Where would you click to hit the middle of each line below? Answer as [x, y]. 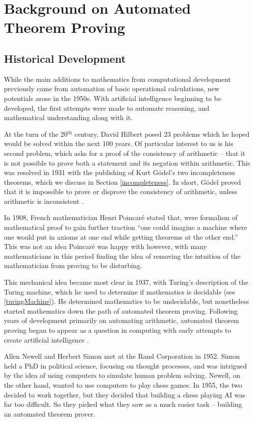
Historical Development [65, 58]
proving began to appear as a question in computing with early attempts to [118, 330]
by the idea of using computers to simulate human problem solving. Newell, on [122, 375]
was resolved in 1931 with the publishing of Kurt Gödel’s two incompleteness [120, 172]
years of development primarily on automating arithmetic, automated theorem [122, 320]
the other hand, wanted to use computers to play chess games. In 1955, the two [123, 385]
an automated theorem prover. [50, 413]
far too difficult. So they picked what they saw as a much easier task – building [123, 404]
